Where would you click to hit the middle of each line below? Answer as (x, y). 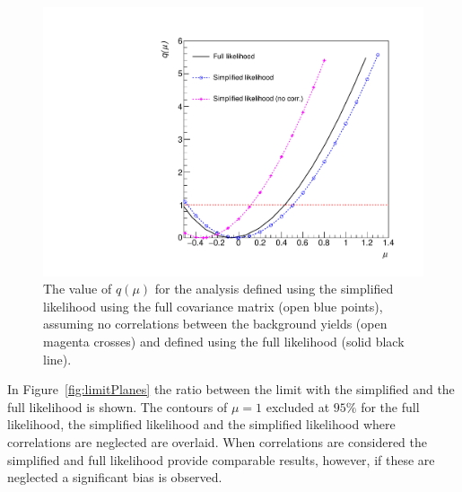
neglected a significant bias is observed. (115, 477)
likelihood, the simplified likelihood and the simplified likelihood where (201, 424)
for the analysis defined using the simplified (274, 289)
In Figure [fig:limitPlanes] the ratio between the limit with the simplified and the (231, 389)
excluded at (298, 406)
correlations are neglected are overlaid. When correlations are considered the (218, 442)
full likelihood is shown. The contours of (118, 406)
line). (57, 359)
